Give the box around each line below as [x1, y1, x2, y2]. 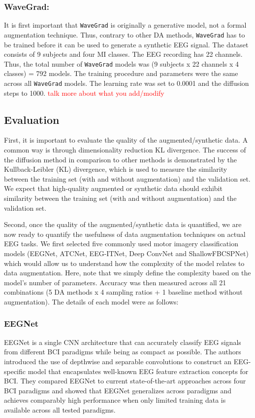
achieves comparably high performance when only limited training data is [4, 395, 226, 405]
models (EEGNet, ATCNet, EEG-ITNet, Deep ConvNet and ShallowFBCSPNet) [4, 248, 249, 258]
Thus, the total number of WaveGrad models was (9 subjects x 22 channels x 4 [4, 58, 239, 69]
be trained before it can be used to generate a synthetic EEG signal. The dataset [4, 39, 249, 49]
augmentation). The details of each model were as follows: [4, 296, 179, 306]
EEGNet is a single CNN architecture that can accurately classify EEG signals [4, 337, 241, 347]
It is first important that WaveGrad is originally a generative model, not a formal [4, 20, 247, 30]
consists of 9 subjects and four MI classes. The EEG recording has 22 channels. [4, 49, 243, 59]
